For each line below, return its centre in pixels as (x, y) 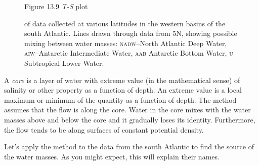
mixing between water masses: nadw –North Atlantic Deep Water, (126, 43)
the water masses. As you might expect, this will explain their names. (112, 156)
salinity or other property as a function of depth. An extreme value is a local (123, 90)
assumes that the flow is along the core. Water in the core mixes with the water (127, 110)
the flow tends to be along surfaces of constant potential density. (104, 129)
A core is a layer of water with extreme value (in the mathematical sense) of (122, 80)
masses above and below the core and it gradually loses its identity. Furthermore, (130, 119)
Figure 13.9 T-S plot (56, 6)
